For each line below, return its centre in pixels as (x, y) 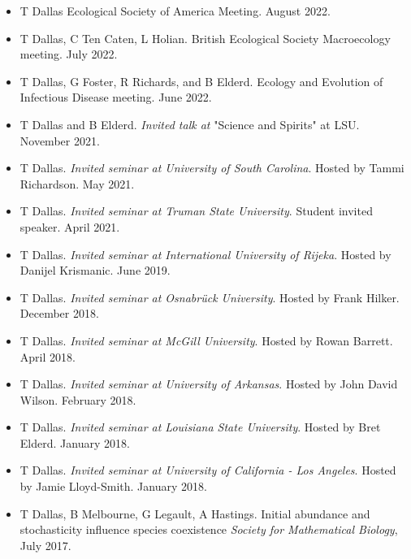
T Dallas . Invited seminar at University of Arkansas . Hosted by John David (209, 384)
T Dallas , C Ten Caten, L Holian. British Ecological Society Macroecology (205, 38)
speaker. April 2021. (70, 226)
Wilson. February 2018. (78, 399)
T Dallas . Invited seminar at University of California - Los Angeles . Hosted (208, 470)
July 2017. (45, 545)
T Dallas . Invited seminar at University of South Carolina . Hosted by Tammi (212, 168)
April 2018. (48, 356)
